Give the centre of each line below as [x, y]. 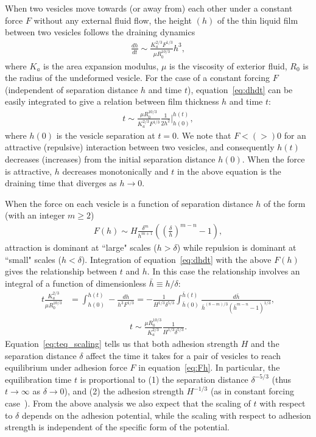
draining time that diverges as [61, 183]
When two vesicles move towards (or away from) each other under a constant [149, 8]
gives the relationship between [61, 271]
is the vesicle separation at [106, 135]
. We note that [204, 135]
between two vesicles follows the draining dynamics [100, 32]
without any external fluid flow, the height [113, 20]
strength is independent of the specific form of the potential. [117, 427]
